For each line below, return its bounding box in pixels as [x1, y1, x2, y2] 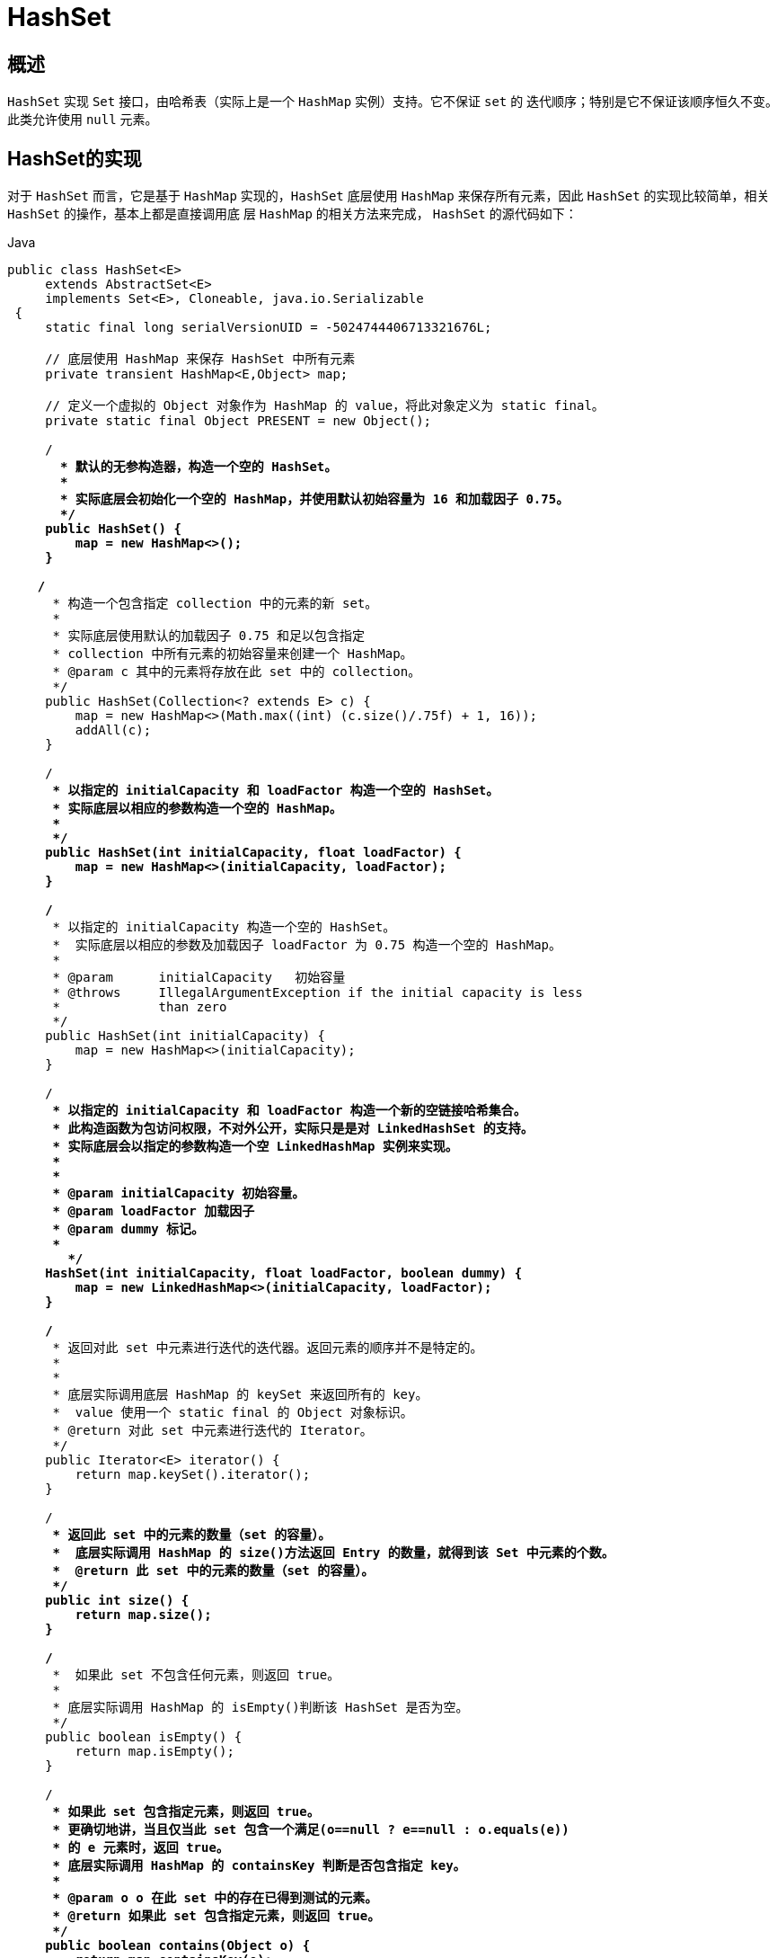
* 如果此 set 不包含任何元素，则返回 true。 [52, 1668, 340, 1683]
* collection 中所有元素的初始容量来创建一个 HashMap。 [52, 646, 413, 662]
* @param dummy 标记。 [52, 1222, 205, 1237]
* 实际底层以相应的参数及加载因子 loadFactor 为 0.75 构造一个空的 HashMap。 [52, 938, 562, 953]
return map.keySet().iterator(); [75, 1467, 311, 1482]
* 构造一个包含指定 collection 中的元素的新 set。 [52, 596, 378, 611]
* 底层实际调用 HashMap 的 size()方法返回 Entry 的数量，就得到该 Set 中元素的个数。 [52, 1545, 614, 1561]
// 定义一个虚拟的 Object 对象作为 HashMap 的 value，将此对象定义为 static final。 [45, 398, 605, 414]
